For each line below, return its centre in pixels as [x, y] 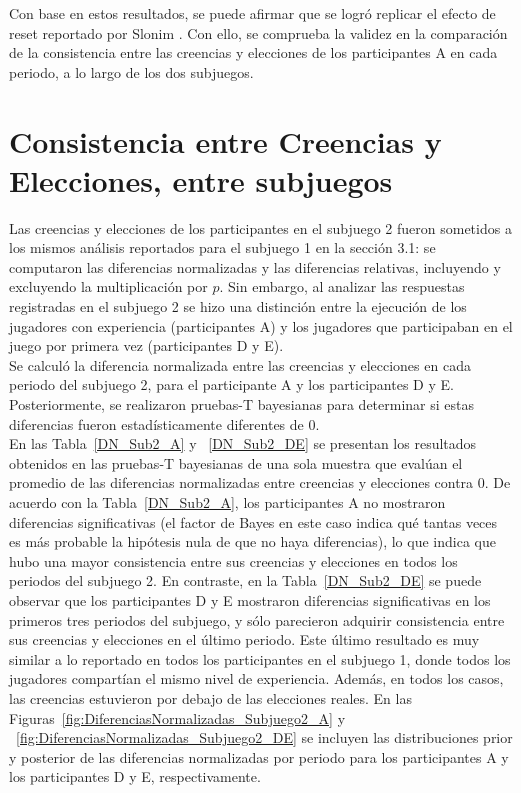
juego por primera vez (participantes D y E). [146, 345]
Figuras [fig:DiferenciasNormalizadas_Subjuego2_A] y [177, 717]
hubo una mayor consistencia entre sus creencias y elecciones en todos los [233, 560]
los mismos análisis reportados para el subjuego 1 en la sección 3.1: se [222, 247]
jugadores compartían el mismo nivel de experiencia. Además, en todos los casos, [256, 678]
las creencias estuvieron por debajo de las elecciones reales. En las [210, 697]
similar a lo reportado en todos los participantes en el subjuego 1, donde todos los [260, 658]
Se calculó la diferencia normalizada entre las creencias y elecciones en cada [240, 364]
